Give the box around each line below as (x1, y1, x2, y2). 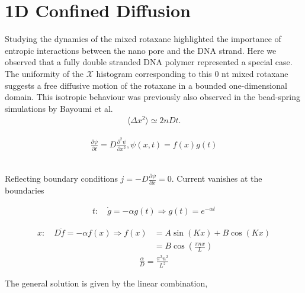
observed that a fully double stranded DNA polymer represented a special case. (5, 56, 293, 68)
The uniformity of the (5, 67, 84, 79)
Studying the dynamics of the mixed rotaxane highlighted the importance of (5, 33, 281, 45)
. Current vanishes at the (171, 172, 262, 185)
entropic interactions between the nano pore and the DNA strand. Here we (5, 44, 277, 56)
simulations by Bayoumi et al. (5, 102, 113, 114)
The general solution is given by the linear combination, (5, 277, 208, 289)
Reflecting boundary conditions (5, 172, 118, 185)
